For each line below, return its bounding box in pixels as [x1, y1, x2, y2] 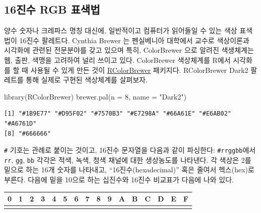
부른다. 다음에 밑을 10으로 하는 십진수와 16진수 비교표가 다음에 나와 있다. [4, 174, 234, 185]
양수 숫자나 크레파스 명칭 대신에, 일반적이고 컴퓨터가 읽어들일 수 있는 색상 [4, 25, 237, 36]
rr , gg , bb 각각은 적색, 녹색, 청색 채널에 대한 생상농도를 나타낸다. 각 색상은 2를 [4, 154, 251, 165]
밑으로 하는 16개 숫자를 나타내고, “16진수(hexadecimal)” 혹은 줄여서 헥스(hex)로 [4, 164, 254, 175]
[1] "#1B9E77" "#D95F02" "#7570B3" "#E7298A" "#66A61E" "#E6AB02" [4, 110, 232, 118]
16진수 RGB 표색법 [4, 2, 100, 17]
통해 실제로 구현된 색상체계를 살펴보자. [26, 74, 148, 85]
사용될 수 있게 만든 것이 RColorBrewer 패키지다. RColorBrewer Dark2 [30, 64, 248, 75]
